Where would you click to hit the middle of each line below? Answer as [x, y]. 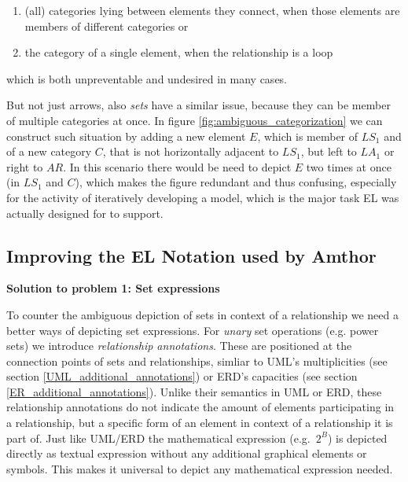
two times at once [349, 166]
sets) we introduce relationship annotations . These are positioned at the [179, 346]
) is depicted [357, 438]
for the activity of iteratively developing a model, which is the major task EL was [203, 197]
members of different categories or [107, 26]
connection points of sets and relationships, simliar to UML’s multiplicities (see [197, 361]
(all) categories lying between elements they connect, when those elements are [212, 10]
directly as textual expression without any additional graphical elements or [187, 453]
